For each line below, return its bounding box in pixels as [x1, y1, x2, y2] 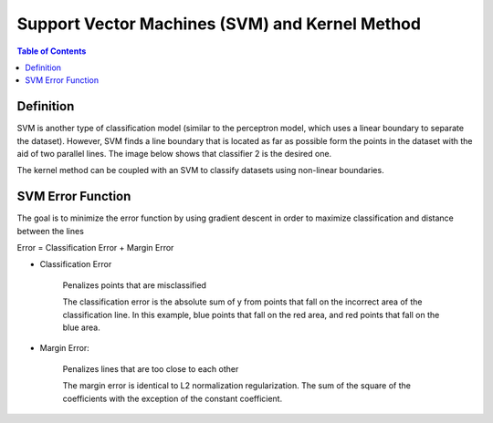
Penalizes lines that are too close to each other [62, 363, 239, 374]
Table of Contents [16, 46, 87, 57]
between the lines [16, 225, 84, 236]
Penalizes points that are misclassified [62, 279, 207, 291]
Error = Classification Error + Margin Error [16, 242, 174, 253]
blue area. [62, 322, 100, 333]
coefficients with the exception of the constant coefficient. [62, 393, 283, 404]
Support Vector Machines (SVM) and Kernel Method [16, 14, 422, 34]
